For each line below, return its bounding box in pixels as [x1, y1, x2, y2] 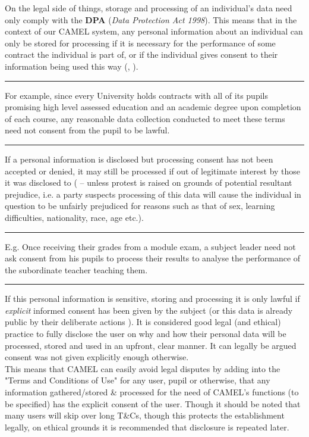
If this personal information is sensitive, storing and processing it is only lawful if [5, 292, 300, 305]
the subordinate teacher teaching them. [5, 263, 148, 276]
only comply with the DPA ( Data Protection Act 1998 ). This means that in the [5, 13, 297, 26]
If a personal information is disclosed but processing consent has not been [5, 152, 273, 165]
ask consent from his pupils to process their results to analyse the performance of [5, 252, 301, 264]
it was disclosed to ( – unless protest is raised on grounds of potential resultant [5, 176, 292, 189]
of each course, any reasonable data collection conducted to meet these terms [5, 112, 285, 124]
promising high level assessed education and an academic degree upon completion [5, 101, 301, 113]
